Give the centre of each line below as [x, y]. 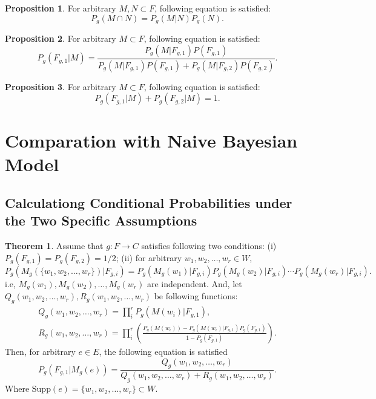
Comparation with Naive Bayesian [151, 141]
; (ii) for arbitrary [149, 257]
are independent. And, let [194, 283]
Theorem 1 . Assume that [54, 246]
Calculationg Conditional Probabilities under [149, 203]
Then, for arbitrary [40, 351]
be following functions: [196, 296]
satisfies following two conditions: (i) [209, 246]
